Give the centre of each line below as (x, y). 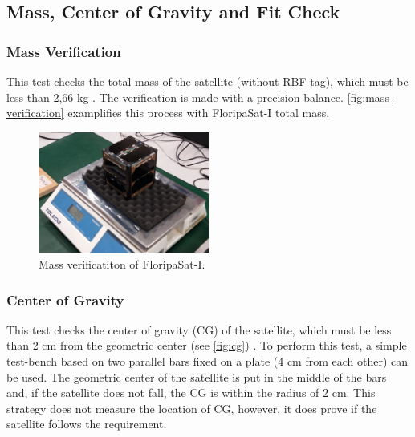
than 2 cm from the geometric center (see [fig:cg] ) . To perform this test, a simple (207, 345)
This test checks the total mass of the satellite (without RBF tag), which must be (207, 81)
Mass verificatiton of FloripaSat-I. (122, 264)
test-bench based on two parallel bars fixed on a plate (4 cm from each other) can (207, 361)
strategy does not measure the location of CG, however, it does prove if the (192, 408)
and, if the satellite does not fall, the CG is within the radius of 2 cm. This (191, 392)
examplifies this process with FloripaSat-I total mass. (199, 113)
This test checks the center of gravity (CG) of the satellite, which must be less (199, 329)
